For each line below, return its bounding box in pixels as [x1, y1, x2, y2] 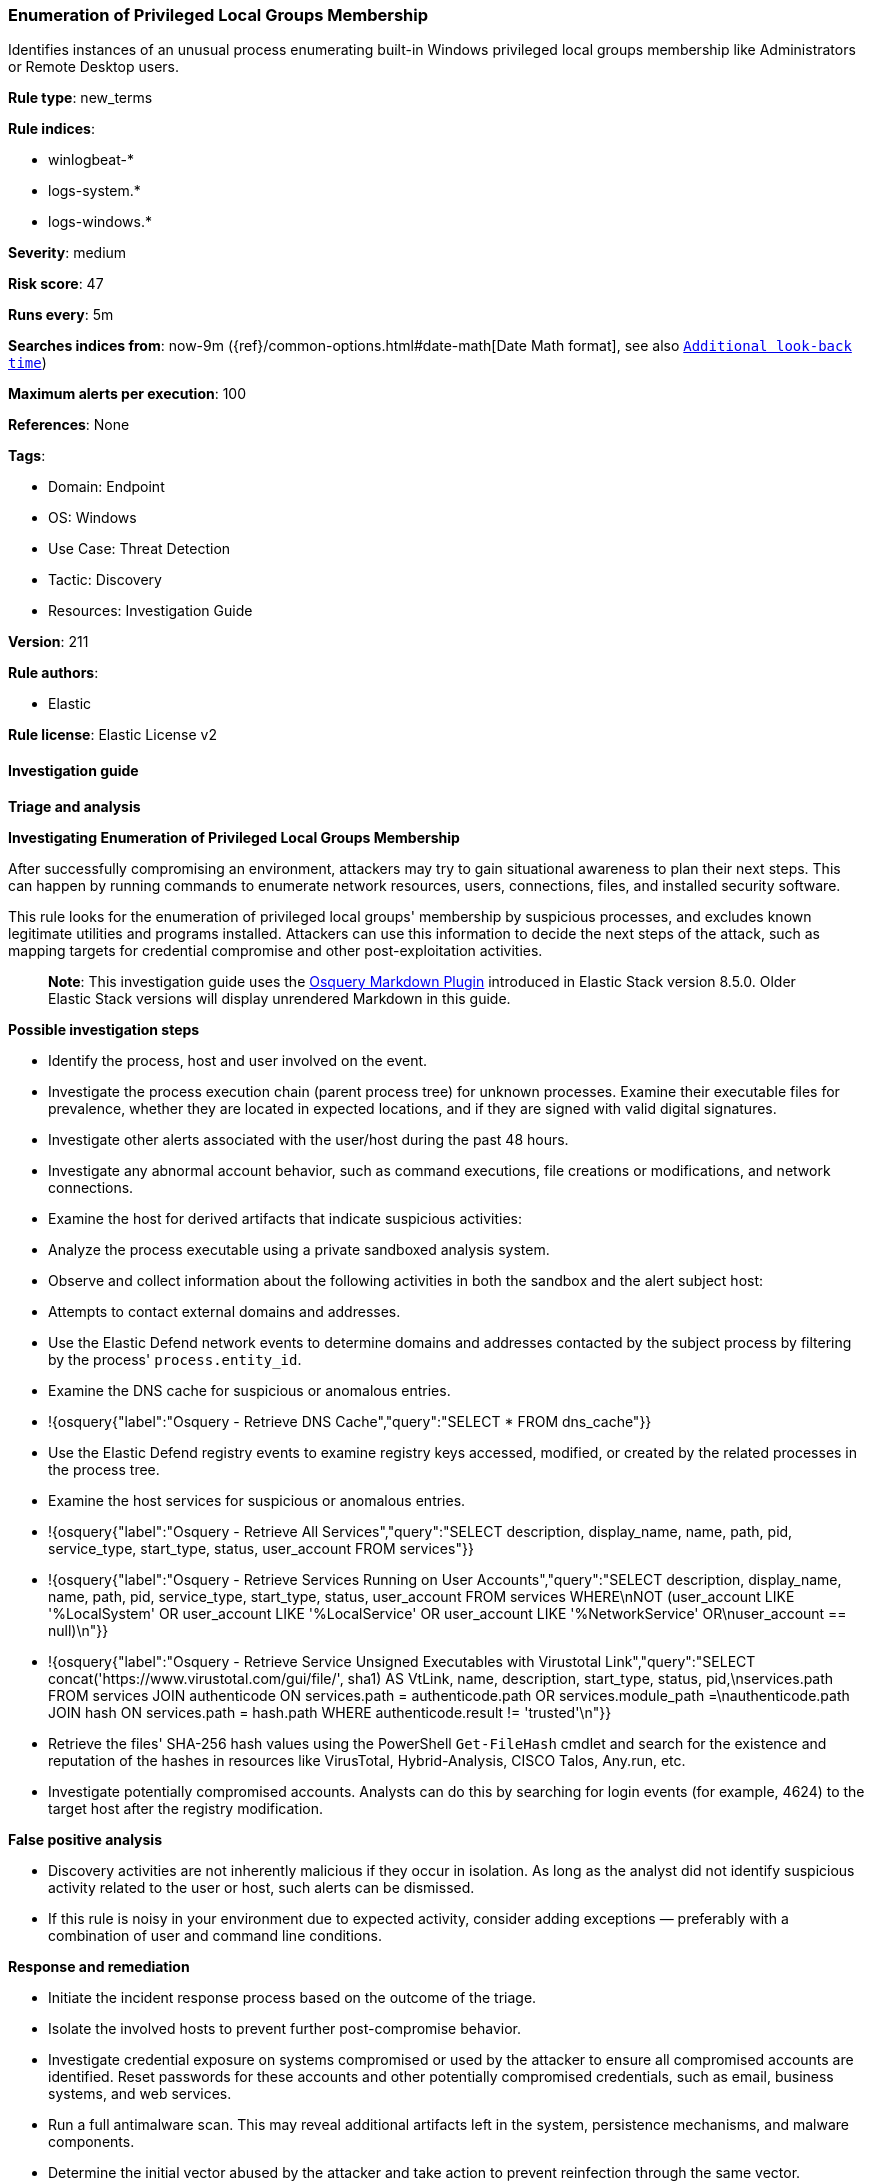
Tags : [8, 447, 46, 465]
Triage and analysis [8, 797, 141, 815]
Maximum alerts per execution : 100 [8, 385, 247, 403]
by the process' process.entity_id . [48, 1350, 302, 1368]
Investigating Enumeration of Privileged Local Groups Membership [8, 828, 460, 846]
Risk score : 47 [8, 275, 104, 293]
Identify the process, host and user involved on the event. [48, 1051, 428, 1069]
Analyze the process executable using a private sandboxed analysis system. [48, 1240, 550, 1258]
